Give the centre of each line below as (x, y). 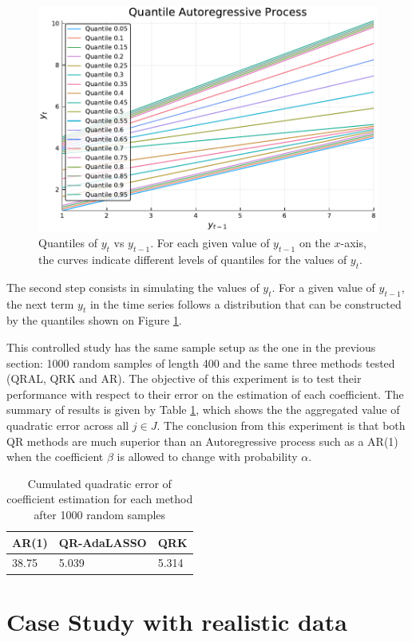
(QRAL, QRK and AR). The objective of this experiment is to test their (184, 378)
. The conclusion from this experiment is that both (281, 425)
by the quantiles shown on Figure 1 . (94, 320)
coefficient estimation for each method (100, 499)
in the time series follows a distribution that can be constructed (246, 303)
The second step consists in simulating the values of (133, 287)
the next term (40, 303)
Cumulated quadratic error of (99, 483)
